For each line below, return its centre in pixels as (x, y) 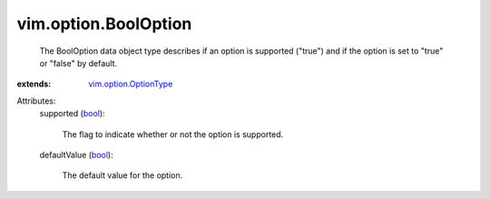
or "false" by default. (78, 63)
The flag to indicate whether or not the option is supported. (173, 134)
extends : (34, 84)
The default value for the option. (122, 175)
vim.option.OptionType (131, 84)
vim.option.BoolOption (104, 24)
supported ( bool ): (72, 114)
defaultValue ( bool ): (76, 154)
